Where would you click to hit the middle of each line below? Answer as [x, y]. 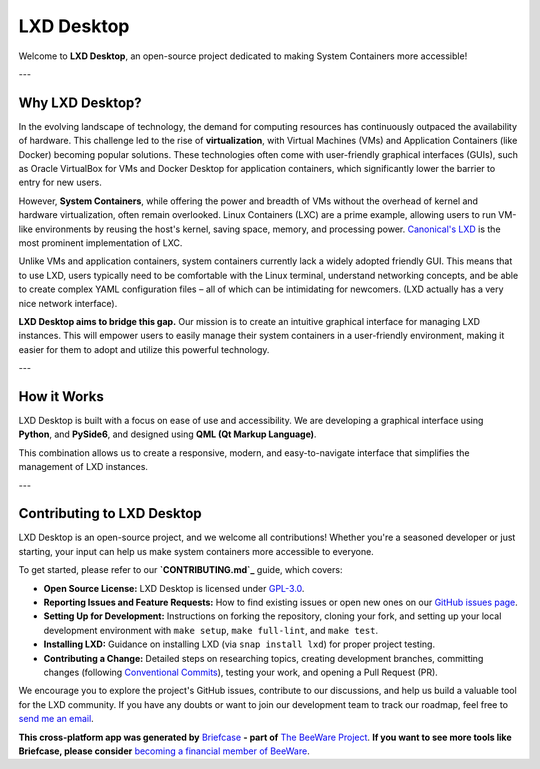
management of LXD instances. [83, 467]
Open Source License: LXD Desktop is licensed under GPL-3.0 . [174, 588]
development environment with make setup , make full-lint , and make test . [211, 630]
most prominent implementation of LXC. [100, 242]
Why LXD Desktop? [80, 102]
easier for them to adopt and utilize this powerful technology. [144, 349]
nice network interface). [68, 303]
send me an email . [56, 719]
